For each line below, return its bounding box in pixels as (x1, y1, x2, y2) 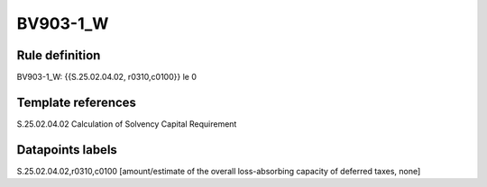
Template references (16, 94, 137, 110)
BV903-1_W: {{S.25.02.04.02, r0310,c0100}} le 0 (16, 72, 198, 83)
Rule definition (16, 48, 101, 63)
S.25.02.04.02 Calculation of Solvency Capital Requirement (16, 118, 237, 129)
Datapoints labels (16, 142, 117, 157)
